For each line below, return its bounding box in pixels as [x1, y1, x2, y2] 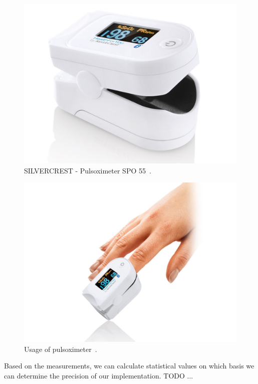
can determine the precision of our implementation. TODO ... [4, 370, 193, 380]
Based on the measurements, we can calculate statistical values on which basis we [4, 360, 254, 371]
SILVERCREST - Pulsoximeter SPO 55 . [24, 165, 151, 175]
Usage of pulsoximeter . [24, 343, 97, 354]
